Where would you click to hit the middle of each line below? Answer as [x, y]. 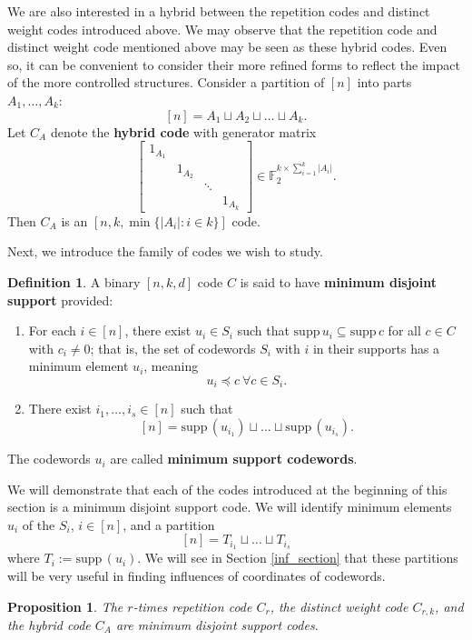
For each [52, 330]
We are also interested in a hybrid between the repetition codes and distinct [219, 11]
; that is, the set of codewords [173, 348]
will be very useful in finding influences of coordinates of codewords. [197, 575]
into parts [384, 82]
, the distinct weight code [339, 606]
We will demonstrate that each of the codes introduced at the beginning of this [227, 489]
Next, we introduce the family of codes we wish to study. [165, 251]
